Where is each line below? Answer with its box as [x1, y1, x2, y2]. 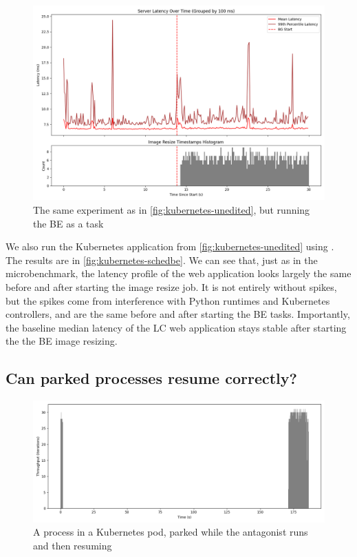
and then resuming [33, 538, 112, 552]
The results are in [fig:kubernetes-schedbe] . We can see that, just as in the [6, 252, 318, 267]
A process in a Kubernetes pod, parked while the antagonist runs [33, 525, 308, 539]
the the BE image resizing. [6, 334, 118, 348]
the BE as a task [33, 216, 104, 230]
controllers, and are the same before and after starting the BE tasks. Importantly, [6, 307, 350, 321]
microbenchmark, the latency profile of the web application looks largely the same [6, 266, 351, 281]
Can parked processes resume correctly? [6, 367, 297, 389]
